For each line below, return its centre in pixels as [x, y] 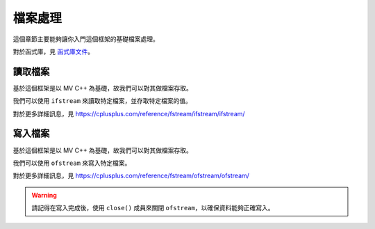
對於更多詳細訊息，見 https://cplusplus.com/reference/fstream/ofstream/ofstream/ [131, 176]
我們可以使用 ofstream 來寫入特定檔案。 [72, 163]
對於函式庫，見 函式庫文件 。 [53, 52]
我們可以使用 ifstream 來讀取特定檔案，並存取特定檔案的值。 [102, 101]
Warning [44, 195]
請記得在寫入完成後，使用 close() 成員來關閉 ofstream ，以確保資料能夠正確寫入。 [153, 208]
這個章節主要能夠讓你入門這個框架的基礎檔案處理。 [86, 39]
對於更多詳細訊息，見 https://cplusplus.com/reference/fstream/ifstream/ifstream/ [129, 113]
